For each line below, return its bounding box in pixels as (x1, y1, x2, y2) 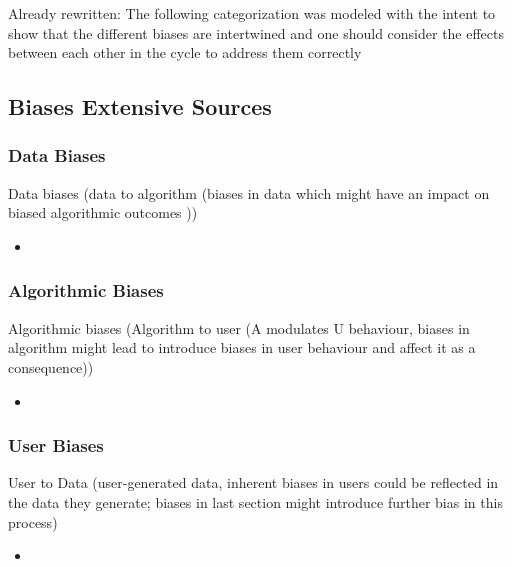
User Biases (8, 433, 104, 458)
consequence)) (8, 356, 94, 377)
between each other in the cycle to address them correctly (8, 42, 362, 63)
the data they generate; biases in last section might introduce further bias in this (8, 491, 503, 512)
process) (8, 511, 58, 532)
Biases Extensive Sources (8, 91, 272, 122)
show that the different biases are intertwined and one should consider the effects (8, 22, 505, 43)
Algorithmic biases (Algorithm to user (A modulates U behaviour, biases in (8, 317, 470, 338)
